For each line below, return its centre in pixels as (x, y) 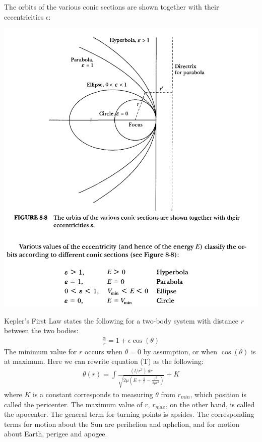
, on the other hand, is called (210, 404)
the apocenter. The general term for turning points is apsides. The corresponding (129, 414)
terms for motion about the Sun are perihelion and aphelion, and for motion (122, 424)
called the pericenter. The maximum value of (73, 404)
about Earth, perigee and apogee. (56, 434)
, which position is (218, 394)
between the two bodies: (41, 330)
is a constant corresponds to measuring (93, 394)
